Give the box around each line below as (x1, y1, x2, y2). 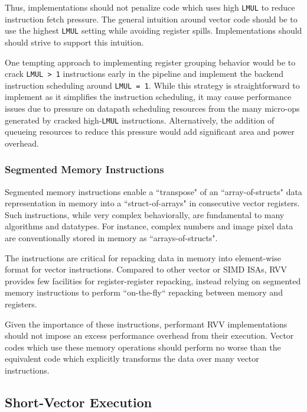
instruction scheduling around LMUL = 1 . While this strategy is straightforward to (5, 79, 300, 91)
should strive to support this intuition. (5, 35, 144, 48)
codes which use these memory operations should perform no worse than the (5, 340, 281, 353)
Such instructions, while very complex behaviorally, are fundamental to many (5, 208, 285, 220)
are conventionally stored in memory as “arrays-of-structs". (5, 232, 218, 244)
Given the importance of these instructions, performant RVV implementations (5, 317, 288, 330)
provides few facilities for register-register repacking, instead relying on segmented (5, 274, 301, 287)
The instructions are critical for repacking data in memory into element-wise (5, 251, 281, 264)
